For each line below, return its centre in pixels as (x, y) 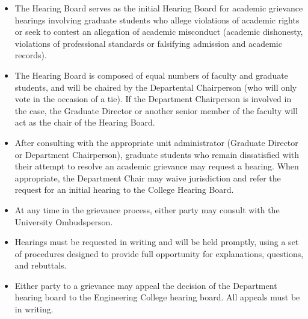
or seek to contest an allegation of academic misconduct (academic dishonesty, (159, 32)
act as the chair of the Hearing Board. (85, 122)
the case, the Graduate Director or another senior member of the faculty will (156, 110)
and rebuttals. (41, 265)
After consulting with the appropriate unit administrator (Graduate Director (156, 142)
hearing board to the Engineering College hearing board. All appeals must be (157, 297)
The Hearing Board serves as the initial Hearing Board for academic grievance (159, 8)
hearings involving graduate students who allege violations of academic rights (157, 20)
